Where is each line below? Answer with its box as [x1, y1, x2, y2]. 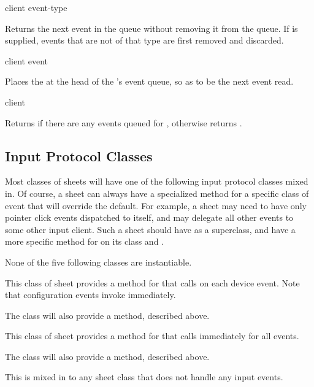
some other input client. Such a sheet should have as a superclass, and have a [5, 223, 296, 236]
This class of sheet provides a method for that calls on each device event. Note [5, 276, 300, 289]
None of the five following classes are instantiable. [5, 255, 192, 268]
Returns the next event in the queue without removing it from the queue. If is [5, 21, 298, 34]
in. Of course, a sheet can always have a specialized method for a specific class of [5, 186, 309, 199]
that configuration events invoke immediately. [5, 288, 176, 301]
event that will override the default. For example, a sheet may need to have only [5, 199, 307, 212]
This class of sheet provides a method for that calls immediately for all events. [5, 329, 299, 342]
